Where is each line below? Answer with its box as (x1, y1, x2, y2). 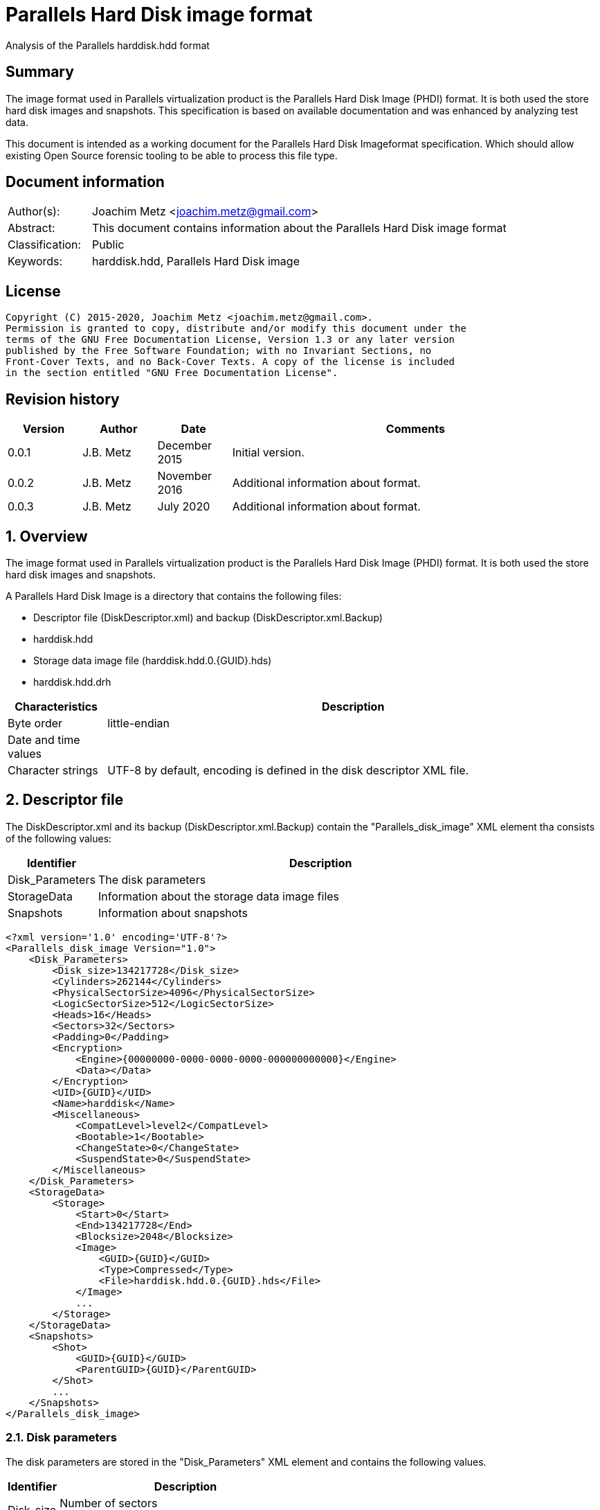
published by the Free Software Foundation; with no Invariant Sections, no (6, 345, 432, 357)
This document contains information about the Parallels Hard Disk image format (92, 221, 507, 236)
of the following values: (6, 832, 112, 844)
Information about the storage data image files (98, 889, 340, 903)
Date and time (8, 732, 80, 747)
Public (92, 238, 125, 252)
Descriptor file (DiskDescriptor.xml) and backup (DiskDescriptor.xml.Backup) (33, 611, 383, 623)
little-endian (107, 716, 170, 730)
